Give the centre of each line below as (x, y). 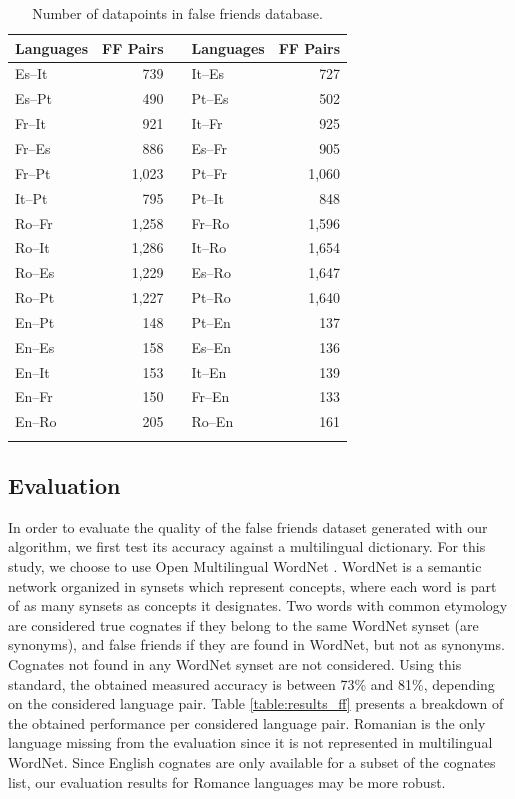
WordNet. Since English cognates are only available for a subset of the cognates (252, 761)
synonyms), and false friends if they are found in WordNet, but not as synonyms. (256, 644)
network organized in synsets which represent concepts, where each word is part (252, 585)
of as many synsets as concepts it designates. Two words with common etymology (258, 605)
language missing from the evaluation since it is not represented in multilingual (250, 742)
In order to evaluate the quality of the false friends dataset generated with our (248, 526)
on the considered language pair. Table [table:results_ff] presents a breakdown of (256, 703)
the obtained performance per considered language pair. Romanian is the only (247, 722)
